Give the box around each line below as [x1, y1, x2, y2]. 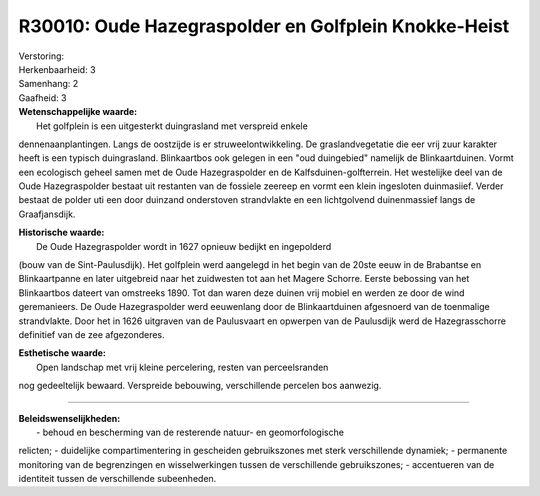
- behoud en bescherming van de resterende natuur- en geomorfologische [36, 426, 345, 438]
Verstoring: [18, 50, 65, 62]
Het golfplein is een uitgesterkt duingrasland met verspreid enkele [36, 120, 309, 132]
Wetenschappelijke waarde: [18, 106, 138, 118]
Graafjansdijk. [18, 208, 76, 220]
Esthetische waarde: [18, 347, 107, 359]
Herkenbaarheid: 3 [18, 63, 96, 75]
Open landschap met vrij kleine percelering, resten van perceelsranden [36, 361, 329, 373]
